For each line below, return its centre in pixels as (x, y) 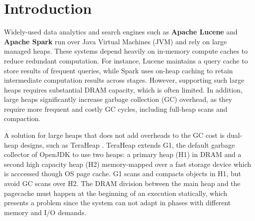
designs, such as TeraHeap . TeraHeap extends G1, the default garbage (127, 144)
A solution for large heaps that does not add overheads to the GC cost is (114, 135)
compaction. (22, 118)
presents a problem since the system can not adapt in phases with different (117, 203)
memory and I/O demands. (45, 212)
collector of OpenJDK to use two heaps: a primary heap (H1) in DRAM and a (123, 154)
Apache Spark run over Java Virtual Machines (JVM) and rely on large (115, 41)
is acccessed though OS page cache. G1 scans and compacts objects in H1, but (123, 174)
